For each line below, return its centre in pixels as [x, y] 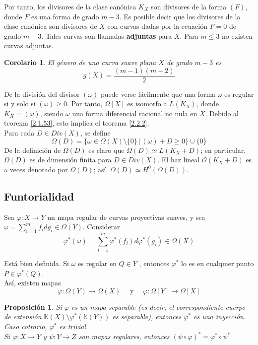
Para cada [19, 133]
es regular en [97, 263]
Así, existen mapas [32, 283]
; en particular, [223, 150]
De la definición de [32, 150]
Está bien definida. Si [36, 263]
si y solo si [20, 103]
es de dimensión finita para [70, 160]
